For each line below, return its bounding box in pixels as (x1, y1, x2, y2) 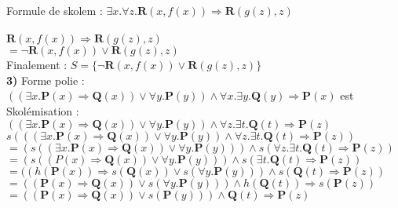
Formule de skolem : (6, 2, 103, 18)
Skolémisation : (6, 102, 79, 119)
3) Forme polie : (6, 71, 85, 88)
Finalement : (6, 57, 68, 73)
